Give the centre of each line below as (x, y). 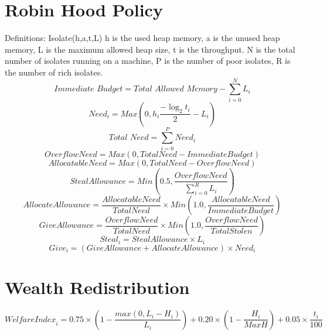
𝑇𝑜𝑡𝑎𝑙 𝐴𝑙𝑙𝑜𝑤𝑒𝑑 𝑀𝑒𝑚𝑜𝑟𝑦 (176, 89)
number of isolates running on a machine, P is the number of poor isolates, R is (148, 61)
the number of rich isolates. (54, 72)
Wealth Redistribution (97, 287)
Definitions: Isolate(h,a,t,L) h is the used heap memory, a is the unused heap (142, 38)
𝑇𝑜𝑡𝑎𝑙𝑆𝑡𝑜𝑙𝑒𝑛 (231, 231)
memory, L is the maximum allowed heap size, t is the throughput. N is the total (150, 49)
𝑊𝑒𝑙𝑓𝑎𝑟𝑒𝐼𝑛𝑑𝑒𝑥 (30, 319)
